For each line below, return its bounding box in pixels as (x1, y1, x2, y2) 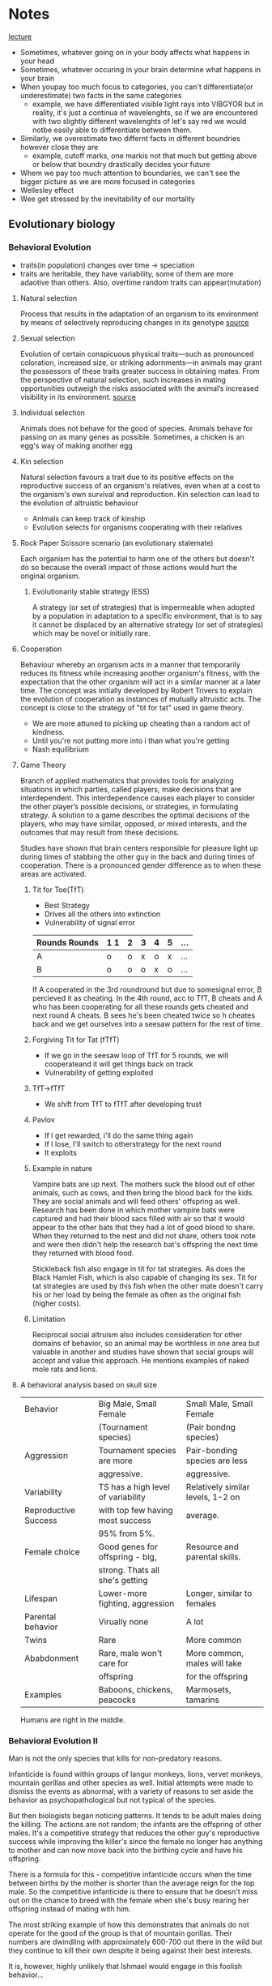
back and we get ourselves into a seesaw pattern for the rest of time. (32, 1019, 263, 1028)
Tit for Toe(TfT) (32, 885, 84, 894)
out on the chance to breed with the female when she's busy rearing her (8, 1895, 249, 1905)
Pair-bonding (185, 1444, 238, 1456)
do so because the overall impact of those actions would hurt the (19, 562, 237, 572)
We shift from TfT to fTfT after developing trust (44, 1099, 202, 1109)
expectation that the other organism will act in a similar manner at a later (19, 676, 261, 686)
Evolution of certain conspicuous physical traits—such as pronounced (19, 349, 254, 358)
